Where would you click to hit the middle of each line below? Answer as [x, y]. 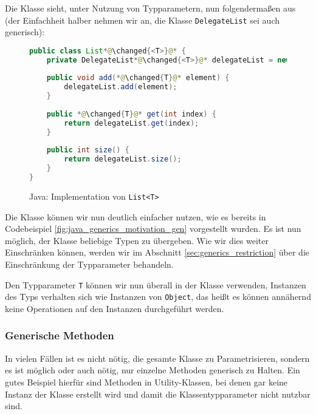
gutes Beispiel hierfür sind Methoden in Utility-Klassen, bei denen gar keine [146, 382]
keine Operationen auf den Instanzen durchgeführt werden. [115, 308]
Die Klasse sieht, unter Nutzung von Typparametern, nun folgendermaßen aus [150, 8]
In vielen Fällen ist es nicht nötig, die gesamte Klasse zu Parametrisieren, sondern [157, 358]
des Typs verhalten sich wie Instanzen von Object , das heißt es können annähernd [158, 297]
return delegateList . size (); [123, 159]
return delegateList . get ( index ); [132, 123]
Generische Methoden [60, 335]
